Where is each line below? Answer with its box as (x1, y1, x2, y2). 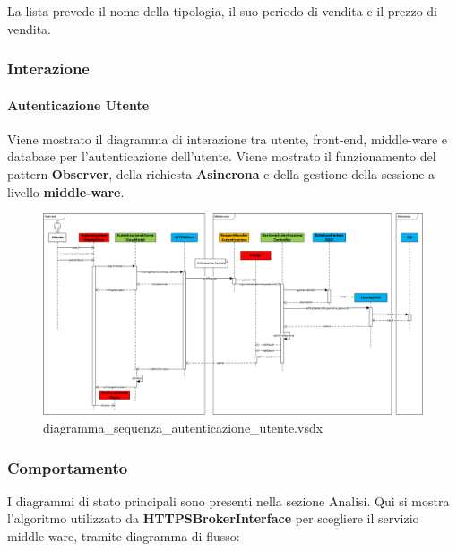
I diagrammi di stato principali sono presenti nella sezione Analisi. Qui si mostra (7, 491, 450, 510)
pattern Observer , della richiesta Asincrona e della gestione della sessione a (7, 165, 435, 184)
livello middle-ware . (7, 182, 125, 201)
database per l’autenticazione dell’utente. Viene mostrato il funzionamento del (7, 147, 436, 166)
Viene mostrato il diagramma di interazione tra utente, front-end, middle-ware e (7, 129, 448, 148)
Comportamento (7, 456, 128, 478)
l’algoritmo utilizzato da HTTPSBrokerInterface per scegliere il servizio (7, 509, 419, 528)
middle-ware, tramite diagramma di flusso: (7, 527, 240, 546)
